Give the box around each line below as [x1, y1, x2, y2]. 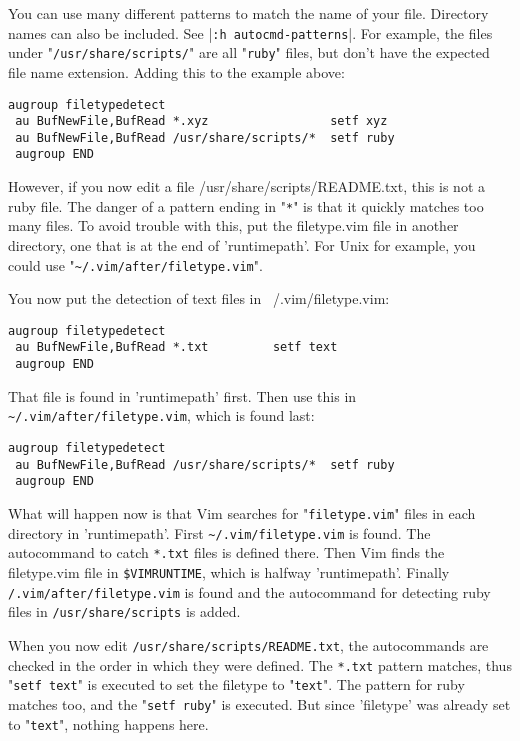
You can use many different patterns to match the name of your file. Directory [8, 3, 489, 23]
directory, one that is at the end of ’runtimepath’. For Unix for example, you [8, 234, 476, 255]
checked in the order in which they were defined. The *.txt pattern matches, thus [8, 654, 512, 675]
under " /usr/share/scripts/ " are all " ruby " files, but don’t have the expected [8, 42, 490, 63]
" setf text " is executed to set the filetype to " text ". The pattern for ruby [8, 674, 465, 695]
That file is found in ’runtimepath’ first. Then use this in [8, 385, 357, 406]
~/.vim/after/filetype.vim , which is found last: [8, 405, 315, 426]
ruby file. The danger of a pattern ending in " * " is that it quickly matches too [8, 195, 484, 216]
